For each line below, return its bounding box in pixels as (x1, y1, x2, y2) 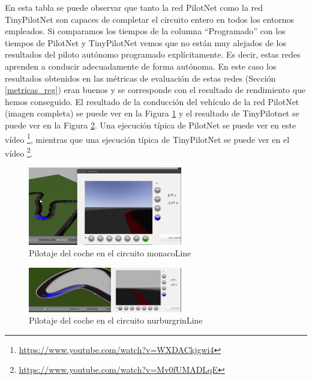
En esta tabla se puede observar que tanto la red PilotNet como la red (5, 1, 263, 13)
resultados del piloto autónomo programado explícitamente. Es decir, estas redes (5, 48, 301, 61)
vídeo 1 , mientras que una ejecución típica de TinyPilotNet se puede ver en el (5, 131, 290, 145)
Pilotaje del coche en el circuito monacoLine (29, 247, 191, 259)
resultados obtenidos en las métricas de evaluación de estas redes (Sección (5, 71, 276, 84)
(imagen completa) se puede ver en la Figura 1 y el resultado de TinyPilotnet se (5, 107, 299, 119)
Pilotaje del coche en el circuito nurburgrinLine (29, 314, 203, 327)
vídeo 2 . (5, 145, 33, 159)
